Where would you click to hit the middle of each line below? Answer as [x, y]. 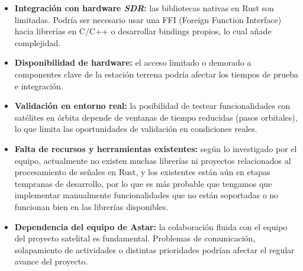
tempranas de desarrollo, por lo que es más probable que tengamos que [143, 183]
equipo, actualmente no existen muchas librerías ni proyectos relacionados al [153, 160]
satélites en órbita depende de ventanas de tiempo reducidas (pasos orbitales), [156, 117]
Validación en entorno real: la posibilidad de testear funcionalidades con [152, 106]
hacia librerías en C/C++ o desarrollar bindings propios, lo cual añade [143, 31]
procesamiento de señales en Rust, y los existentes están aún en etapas [142, 172]
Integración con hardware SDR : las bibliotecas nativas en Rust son [144, 8]
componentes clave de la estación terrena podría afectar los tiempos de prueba [156, 74]
